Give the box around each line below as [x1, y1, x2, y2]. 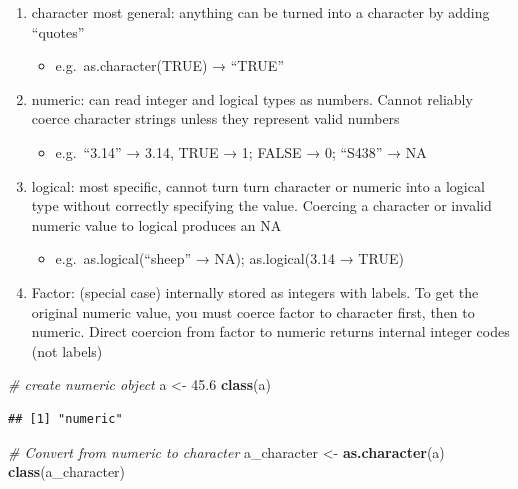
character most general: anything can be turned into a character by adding [31, 2, 490, 22]
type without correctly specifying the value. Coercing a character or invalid [31, 195, 492, 216]
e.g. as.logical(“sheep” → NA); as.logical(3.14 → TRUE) [55, 248, 404, 269]
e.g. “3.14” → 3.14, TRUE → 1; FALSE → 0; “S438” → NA [55, 141, 427, 162]
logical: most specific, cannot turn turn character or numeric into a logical [31, 175, 485, 196]
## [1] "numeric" [8, 411, 123, 426]
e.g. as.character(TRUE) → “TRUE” [55, 55, 285, 76]
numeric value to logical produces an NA [31, 214, 282, 235]
